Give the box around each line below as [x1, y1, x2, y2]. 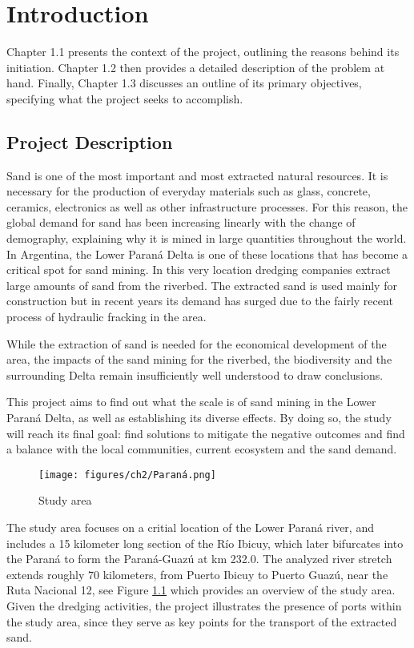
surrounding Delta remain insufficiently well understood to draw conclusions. [6, 366, 384, 383]
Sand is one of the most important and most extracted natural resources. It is [6, 167, 388, 183]
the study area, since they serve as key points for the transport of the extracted [6, 613, 397, 630]
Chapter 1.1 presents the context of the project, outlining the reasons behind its [6, 43, 400, 60]
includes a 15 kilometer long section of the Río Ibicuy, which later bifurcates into [6, 534, 404, 551]
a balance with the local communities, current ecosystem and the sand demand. [6, 441, 397, 457]
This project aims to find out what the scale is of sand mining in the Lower [6, 393, 376, 410]
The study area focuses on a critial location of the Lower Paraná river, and [6, 519, 374, 536]
